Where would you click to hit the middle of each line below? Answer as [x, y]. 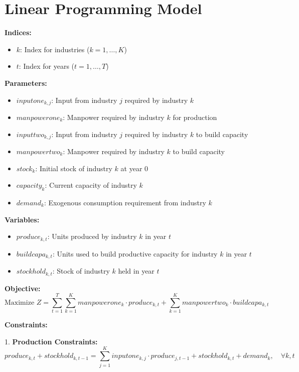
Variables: [22, 219]
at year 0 [134, 168]
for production [195, 117]
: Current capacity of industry [91, 185]
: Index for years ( [47, 66]
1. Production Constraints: [51, 341]
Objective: [23, 288]
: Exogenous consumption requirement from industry [125, 202]
